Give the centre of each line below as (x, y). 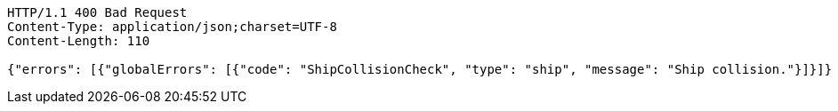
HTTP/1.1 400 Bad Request (97, 12)
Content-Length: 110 (79, 41)
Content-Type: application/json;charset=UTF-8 (172, 27)
